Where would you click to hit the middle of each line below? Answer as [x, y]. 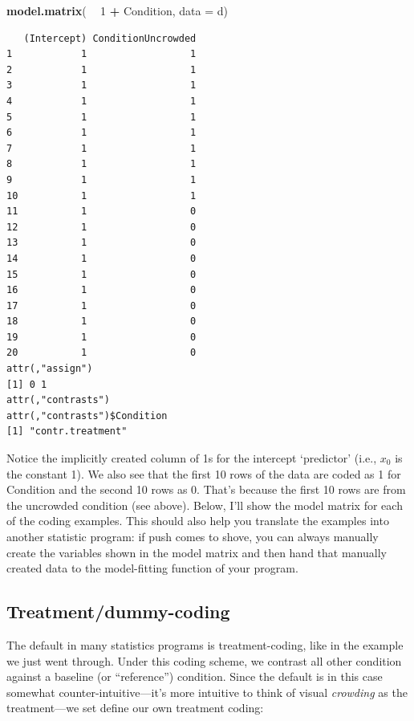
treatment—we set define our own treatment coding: [135, 708]
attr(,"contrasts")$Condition [87, 415]
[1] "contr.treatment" [67, 432]
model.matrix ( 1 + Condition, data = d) [117, 10]
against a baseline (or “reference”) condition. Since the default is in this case [195, 676]
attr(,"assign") [50, 369]
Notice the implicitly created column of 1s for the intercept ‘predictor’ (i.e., [192, 458]
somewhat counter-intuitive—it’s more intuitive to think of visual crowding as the [207, 692]
